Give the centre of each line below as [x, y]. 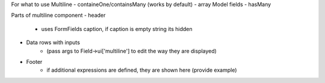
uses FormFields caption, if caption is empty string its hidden [117, 29]
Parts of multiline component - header [58, 16]
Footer [34, 62]
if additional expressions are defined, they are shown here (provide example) [142, 70]
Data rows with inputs [53, 42]
